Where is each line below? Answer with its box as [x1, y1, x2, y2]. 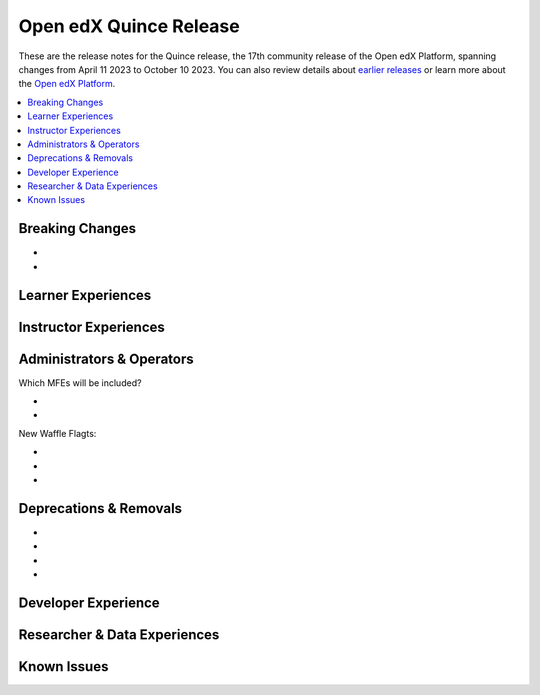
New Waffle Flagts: [18, 427, 97, 439]
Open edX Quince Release [18, 15, 240, 37]
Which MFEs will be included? [18, 376, 142, 389]
